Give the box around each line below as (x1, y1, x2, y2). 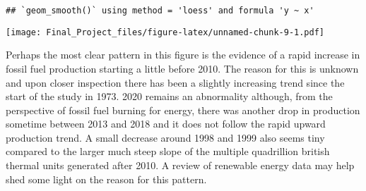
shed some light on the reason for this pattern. (6, 171, 207, 186)
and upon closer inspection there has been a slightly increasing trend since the (6, 75, 345, 90)
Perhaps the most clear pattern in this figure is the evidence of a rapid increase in (6, 47, 360, 62)
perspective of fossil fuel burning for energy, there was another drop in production (6, 102, 360, 117)
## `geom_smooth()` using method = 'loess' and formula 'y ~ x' (6, 6, 314, 16)
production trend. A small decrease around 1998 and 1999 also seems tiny (6, 130, 325, 144)
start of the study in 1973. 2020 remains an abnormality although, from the (6, 89, 333, 104)
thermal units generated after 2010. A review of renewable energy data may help (6, 158, 355, 173)
